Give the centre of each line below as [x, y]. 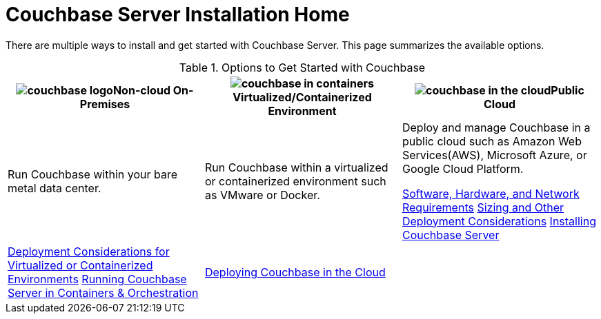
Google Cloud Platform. [463, 168]
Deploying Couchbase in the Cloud [295, 272]
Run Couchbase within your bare [93, 174]
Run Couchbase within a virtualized [296, 167]
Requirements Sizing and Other [483, 207]
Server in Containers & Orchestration [103, 292]
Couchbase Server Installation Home [178, 14]
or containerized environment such [295, 181]
